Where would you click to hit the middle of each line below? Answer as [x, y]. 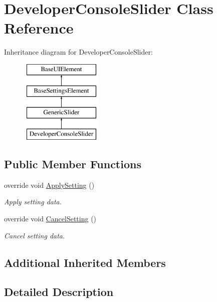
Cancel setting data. [35, 235]
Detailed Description [59, 292]
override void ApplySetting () [49, 185]
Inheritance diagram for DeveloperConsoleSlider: [78, 52]
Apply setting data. [33, 202]
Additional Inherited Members [85, 262]
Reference [39, 28]
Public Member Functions [73, 164]
